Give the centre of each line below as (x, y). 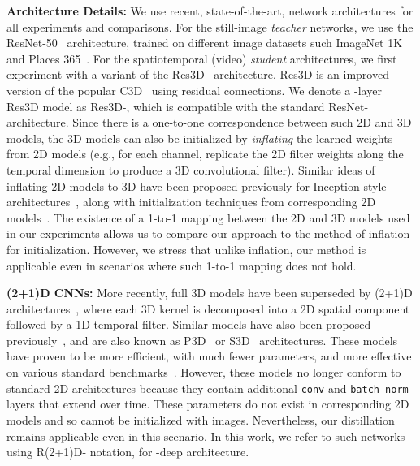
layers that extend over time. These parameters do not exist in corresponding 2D (208, 404)
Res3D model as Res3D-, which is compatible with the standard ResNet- (188, 106)
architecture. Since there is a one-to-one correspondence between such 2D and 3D (209, 122)
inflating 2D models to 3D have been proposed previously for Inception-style (197, 186)
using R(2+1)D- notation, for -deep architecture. (128, 452)
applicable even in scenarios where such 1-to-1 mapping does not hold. (182, 265)
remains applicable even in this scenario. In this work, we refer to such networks (206, 436)
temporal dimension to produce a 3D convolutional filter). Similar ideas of (191, 169)
